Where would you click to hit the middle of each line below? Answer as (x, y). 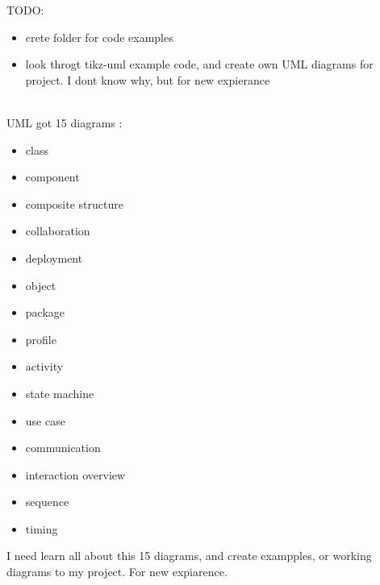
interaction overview (75, 474)
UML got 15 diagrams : (65, 122)
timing (42, 528)
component (52, 177)
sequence (47, 502)
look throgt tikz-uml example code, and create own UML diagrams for (199, 64)
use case (45, 420)
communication (63, 448)
